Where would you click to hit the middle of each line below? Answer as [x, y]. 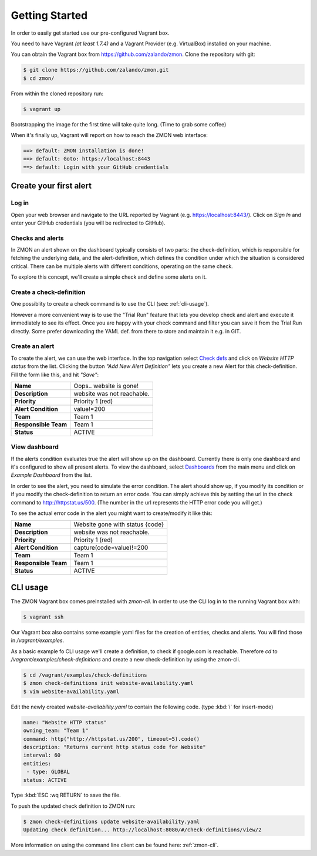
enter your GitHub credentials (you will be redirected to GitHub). [88, 223]
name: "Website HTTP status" [65, 722]
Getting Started [49, 15]
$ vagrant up [42, 109]
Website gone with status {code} [119, 524]
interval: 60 [42, 755]
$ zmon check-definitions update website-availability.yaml [112, 821]
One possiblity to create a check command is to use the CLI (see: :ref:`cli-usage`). [110, 304]
